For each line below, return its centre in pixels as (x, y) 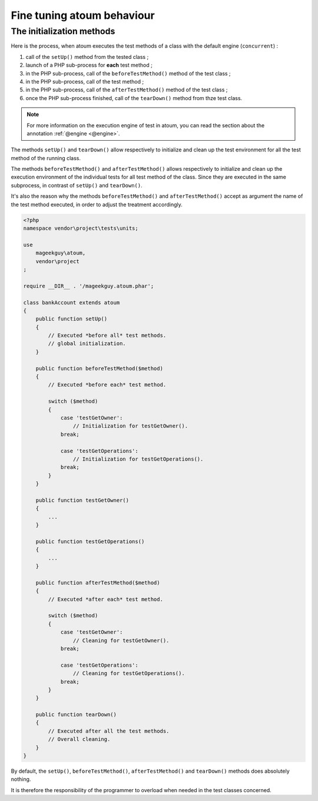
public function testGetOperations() (90, 541)
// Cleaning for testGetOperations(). (129, 673)
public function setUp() (72, 319)
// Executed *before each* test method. (107, 385)
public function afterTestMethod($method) (98, 582)
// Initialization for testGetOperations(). (138, 459)
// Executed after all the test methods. (109, 731)
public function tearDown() (76, 715)
